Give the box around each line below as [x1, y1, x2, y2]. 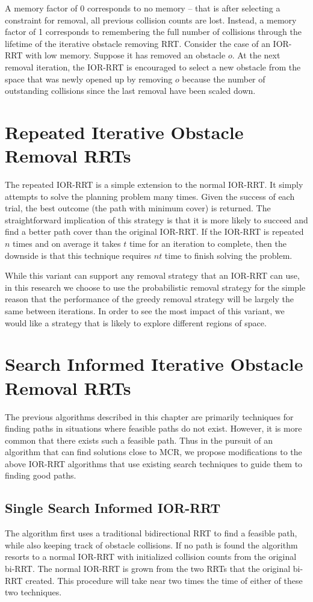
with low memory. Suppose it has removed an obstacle [25, 49, 226, 61]
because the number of [182, 72, 265, 85]
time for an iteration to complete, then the [129, 237, 287, 250]
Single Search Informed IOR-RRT [5, 498, 221, 517]
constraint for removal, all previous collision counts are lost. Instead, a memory [5, 13, 297, 26]
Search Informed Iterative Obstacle [5, 352, 303, 376]
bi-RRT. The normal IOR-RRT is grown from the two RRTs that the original [5, 562, 291, 575]
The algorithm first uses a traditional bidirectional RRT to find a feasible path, [5, 527, 297, 539]
